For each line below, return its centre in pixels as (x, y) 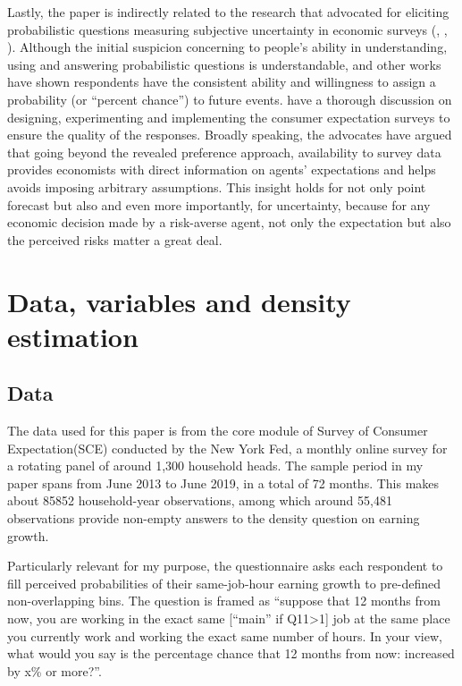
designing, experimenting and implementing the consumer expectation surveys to (229, 117)
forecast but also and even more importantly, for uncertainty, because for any (219, 204)
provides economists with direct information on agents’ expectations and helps (222, 169)
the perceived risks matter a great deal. (115, 239)
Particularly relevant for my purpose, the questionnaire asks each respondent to (225, 566)
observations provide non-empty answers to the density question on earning (214, 518)
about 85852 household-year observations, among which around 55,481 (200, 500)
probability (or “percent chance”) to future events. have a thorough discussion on (230, 99)
